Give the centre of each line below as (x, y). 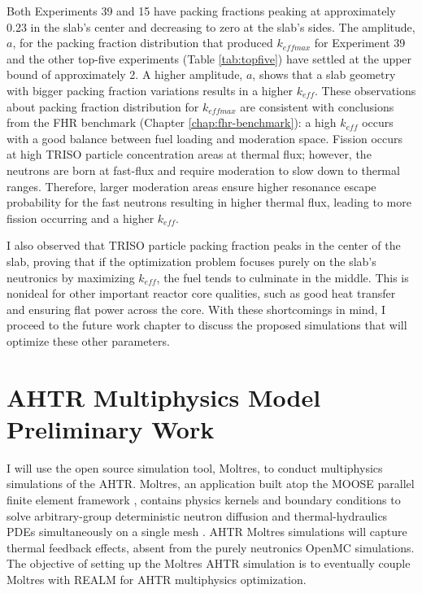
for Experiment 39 (360, 43)
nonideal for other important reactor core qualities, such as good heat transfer (201, 293)
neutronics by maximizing (71, 277)
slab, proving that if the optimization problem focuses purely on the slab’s (191, 261)
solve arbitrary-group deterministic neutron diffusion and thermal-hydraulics (197, 515)
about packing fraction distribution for (103, 106)
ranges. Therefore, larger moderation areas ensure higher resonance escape (191, 186)
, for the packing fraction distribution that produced (143, 43)
